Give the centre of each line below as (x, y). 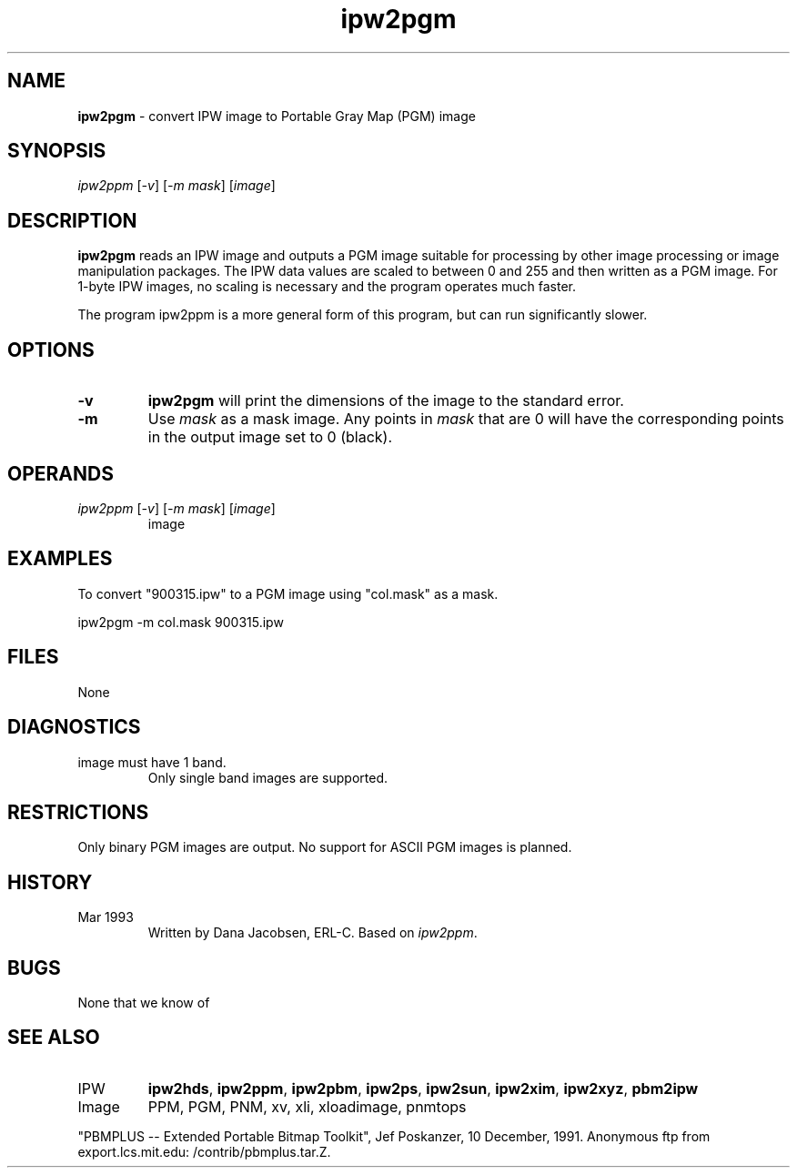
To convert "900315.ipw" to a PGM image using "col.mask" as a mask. (288, 593)
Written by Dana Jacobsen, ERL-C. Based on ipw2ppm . (313, 933)
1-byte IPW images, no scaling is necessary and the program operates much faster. (327, 287)
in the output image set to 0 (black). (270, 437)
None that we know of (144, 1003)
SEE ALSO (54, 1038)
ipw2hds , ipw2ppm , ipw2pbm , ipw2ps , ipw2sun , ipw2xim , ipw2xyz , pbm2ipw (423, 1088)
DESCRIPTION (72, 220)
